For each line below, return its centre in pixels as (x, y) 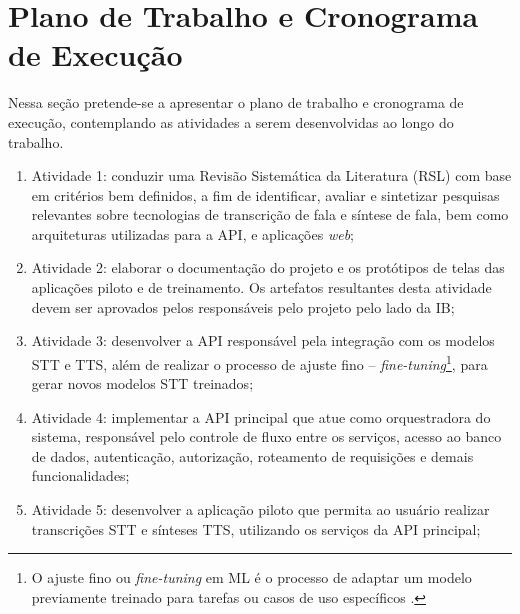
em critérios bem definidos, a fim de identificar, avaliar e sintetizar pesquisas (265, 194)
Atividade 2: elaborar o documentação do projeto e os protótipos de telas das (268, 267)
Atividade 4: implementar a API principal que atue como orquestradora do (261, 416)
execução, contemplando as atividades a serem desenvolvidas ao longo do (231, 121)
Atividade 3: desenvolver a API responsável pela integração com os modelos (263, 340)
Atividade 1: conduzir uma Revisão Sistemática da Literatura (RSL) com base (271, 175)
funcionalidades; (80, 475)
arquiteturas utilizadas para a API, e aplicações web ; (192, 233)
